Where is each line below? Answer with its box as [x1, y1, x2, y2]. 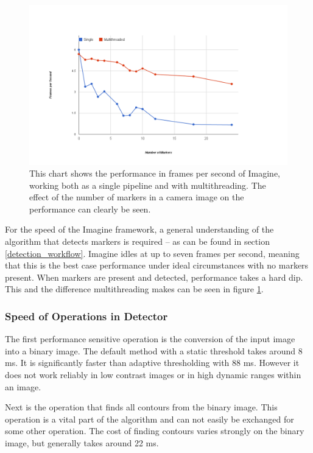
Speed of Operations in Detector [5, 308, 168, 323]
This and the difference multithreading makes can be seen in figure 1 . [5, 283, 264, 295]
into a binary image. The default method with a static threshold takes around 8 [5, 344, 303, 357]
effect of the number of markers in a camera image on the [29, 191, 244, 203]
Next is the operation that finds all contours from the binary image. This [5, 401, 278, 413]
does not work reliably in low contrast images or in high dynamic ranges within [5, 368, 301, 381]
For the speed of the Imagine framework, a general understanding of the [5, 223, 274, 236]
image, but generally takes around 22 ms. [5, 437, 159, 449]
